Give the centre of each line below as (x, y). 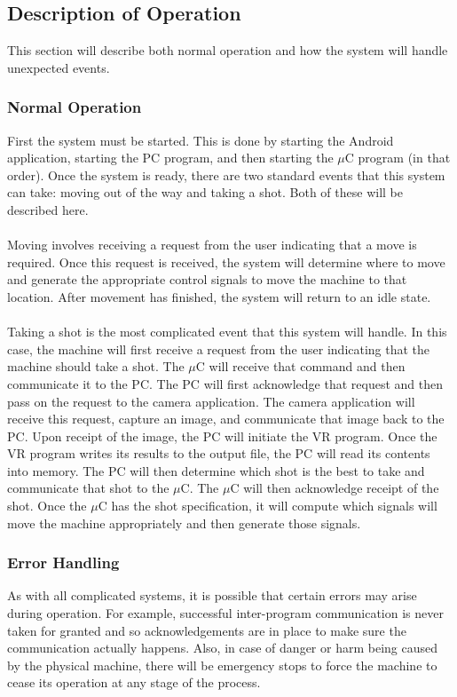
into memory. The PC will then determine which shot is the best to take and (216, 470)
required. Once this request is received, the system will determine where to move (226, 261)
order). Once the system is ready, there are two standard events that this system (226, 174)
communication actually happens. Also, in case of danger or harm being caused (222, 648)
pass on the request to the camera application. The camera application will (211, 401)
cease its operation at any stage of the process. (134, 682)
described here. (48, 209)
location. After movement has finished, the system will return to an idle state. (219, 296)
